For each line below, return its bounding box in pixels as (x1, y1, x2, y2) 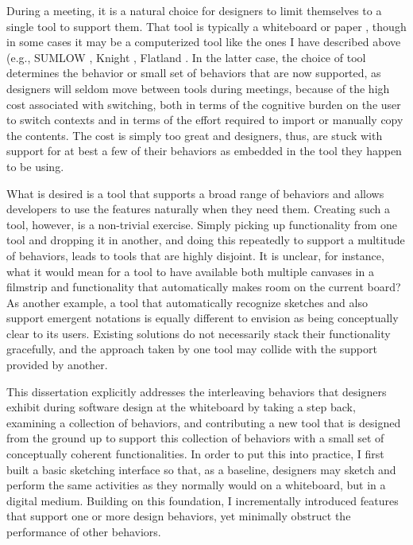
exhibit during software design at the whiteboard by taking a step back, (6, 399, 356, 415)
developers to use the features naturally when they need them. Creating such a (6, 200, 391, 217)
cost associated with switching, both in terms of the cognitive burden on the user (6, 95, 401, 112)
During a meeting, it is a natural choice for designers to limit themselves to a (6, 2, 382, 18)
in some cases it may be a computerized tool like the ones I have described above (6, 33, 401, 50)
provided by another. (6, 356, 108, 373)
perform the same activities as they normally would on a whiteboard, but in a (6, 477, 386, 493)
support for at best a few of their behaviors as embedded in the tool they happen (6, 142, 402, 159)
